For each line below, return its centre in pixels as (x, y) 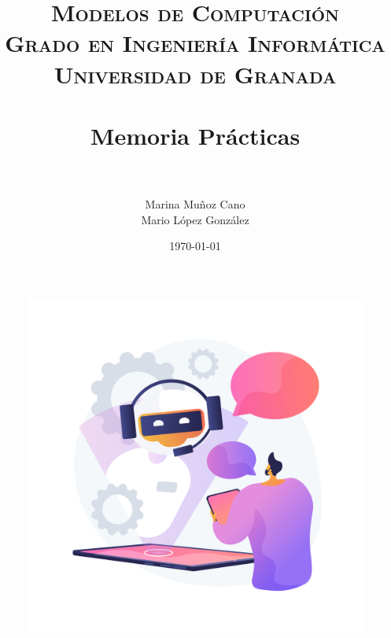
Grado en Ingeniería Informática (195, 43)
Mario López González (195, 219)
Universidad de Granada (195, 74)
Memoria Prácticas (195, 135)
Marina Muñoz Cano (195, 204)
